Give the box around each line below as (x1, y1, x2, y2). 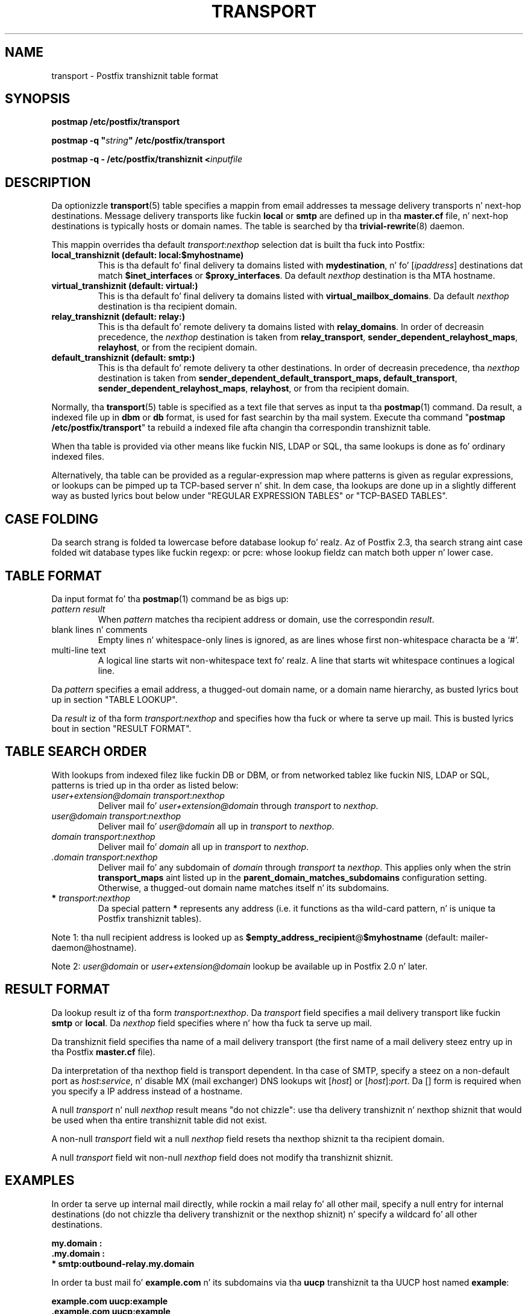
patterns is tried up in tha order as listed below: (51, 779, 239, 790)
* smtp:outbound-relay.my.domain (51, 1258, 195, 1269)
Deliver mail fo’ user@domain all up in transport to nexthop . (98, 820, 335, 831)
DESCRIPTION (5, 174, 91, 190)
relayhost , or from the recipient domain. (98, 342, 257, 353)
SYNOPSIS (5, 91, 71, 107)
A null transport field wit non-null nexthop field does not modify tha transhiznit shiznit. (51, 1152, 394, 1163)
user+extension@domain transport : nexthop (51, 790, 225, 801)
